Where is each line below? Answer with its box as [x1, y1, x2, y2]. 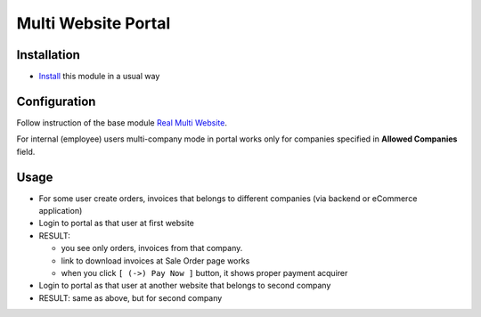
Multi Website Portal [16, 13, 171, 33]
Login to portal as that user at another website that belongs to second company [38, 280, 331, 291]
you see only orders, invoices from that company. [61, 243, 243, 254]
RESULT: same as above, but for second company [38, 292, 223, 303]
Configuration [16, 93, 96, 109]
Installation [16, 47, 80, 62]
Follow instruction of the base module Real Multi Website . [16, 117, 227, 128]
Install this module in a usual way [38, 71, 160, 82]
